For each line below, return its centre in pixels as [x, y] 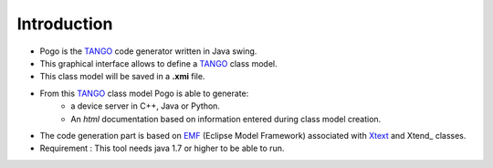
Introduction [65, 24]
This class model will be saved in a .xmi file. [122, 77]
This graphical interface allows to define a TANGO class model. [158, 63]
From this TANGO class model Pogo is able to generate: [144, 93]
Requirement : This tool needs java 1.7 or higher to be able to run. [162, 148]
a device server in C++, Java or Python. [146, 106]
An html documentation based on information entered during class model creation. [226, 119]
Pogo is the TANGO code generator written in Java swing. [148, 51]
